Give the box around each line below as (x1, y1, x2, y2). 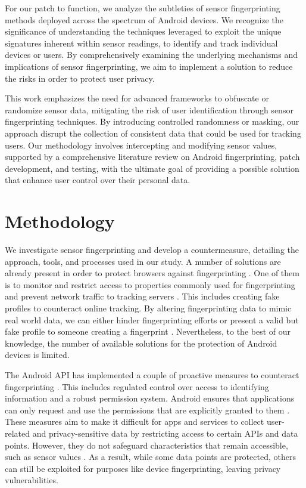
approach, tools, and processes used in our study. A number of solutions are (5, 255, 281, 267)
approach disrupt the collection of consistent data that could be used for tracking (5, 126, 301, 139)
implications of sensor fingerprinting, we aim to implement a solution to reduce (5, 60, 293, 72)
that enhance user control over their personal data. (5, 174, 191, 186)
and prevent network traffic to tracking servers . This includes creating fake (5, 290, 280, 302)
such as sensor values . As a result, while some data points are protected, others (5, 450, 296, 463)
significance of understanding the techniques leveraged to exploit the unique (5, 25, 282, 38)
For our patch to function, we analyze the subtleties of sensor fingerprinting (5, 2, 280, 14)
